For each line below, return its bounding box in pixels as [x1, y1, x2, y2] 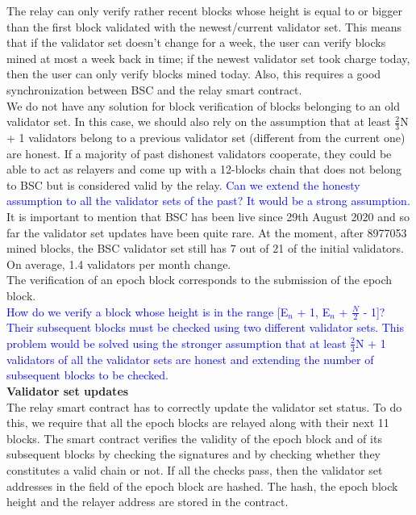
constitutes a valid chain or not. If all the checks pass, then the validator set [6, 461, 383, 478]
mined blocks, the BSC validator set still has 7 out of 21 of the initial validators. [6, 240, 404, 257]
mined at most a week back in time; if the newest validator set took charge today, [6, 49, 410, 66]
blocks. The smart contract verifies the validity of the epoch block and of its [6, 429, 382, 446]
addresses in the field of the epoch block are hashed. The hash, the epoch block [6, 477, 398, 494]
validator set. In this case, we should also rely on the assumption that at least [6, 113, 391, 130]
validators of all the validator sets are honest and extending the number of [6, 350, 374, 367]
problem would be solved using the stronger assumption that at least [6, 334, 347, 351]
